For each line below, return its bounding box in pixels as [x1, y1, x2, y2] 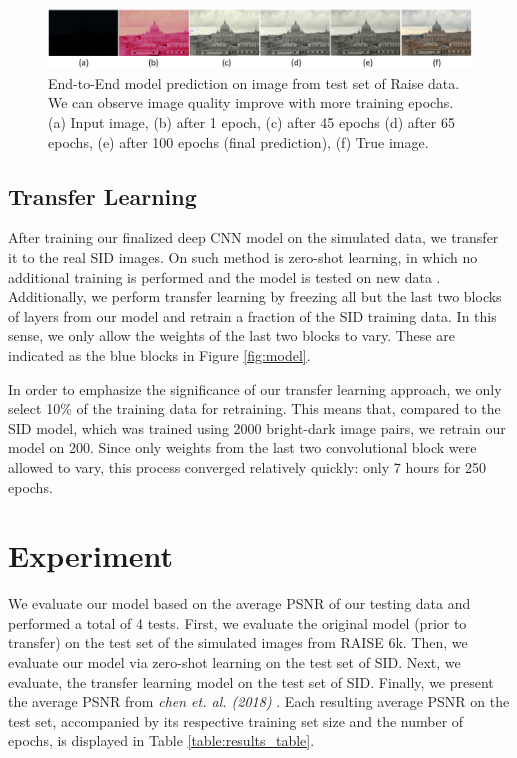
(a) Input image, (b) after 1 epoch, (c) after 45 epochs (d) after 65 [48, 112, 455, 133]
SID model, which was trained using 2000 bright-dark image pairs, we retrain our [8, 417, 506, 438]
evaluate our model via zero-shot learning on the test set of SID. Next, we [8, 652, 461, 673]
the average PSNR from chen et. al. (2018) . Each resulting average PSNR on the [8, 691, 510, 712]
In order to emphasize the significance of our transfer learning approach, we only [8, 378, 502, 399]
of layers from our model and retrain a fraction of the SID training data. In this [8, 305, 497, 326]
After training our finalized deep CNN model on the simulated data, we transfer [8, 227, 499, 248]
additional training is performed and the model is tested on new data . [8, 266, 441, 287]
